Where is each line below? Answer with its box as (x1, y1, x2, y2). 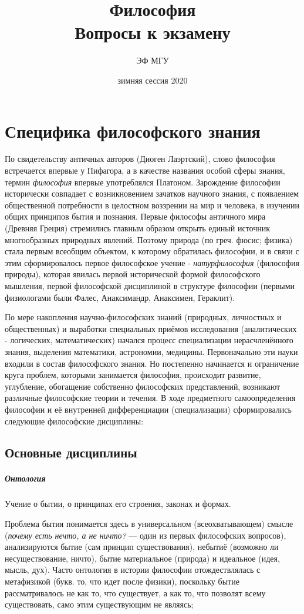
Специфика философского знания (5, 118, 261, 142)
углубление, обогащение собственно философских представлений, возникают (5, 380, 281, 392)
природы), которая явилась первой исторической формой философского (5, 268, 261, 280)
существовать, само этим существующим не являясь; (5, 598, 194, 610)
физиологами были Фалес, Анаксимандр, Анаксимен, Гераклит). (5, 291, 235, 303)
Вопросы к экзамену (75, 20, 231, 44)
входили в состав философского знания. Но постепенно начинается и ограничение (5, 357, 299, 369)
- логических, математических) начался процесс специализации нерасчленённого (5, 334, 293, 346)
